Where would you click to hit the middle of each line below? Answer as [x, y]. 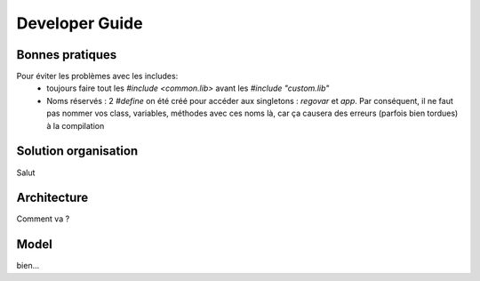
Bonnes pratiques [67, 55]
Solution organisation [77, 151]
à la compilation [76, 125]
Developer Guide [80, 23]
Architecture [52, 198]
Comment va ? [43, 219]
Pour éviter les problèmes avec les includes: [97, 76]
